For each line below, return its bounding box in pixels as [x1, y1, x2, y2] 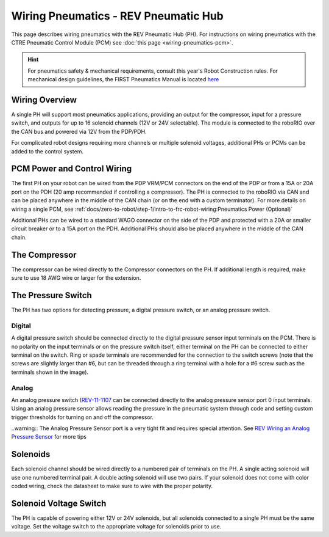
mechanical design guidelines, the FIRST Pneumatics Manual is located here [27, 76, 219, 83]
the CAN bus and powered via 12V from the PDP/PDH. [11, 128, 147, 135]
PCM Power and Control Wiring [11, 164, 132, 174]
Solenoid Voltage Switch [11, 498, 107, 508]
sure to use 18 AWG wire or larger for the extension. [11, 274, 141, 282]
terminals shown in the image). [11, 368, 88, 376]
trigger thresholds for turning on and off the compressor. [11, 413, 154, 421]
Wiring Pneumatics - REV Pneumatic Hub [11, 9, 224, 23]
